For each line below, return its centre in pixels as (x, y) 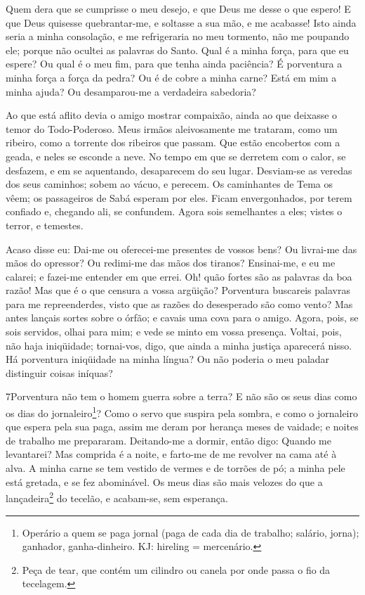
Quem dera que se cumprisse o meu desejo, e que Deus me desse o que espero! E (178, 8)
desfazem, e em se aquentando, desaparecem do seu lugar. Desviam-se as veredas (179, 170)
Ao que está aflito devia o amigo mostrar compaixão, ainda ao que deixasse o (172, 115)
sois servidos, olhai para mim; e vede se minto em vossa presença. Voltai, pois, (174, 332)
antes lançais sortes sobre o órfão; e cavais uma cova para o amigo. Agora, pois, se (182, 318)
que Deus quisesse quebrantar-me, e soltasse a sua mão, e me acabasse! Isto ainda (181, 22)
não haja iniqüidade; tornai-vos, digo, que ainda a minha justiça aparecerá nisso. (179, 345)
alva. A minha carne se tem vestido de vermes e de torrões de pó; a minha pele (175, 468)
